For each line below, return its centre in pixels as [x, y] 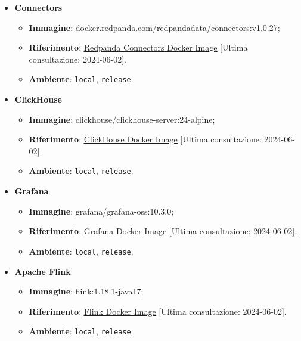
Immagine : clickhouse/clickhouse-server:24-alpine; [122, 119]
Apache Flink [43, 271]
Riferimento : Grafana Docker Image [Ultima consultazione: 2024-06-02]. [163, 231]
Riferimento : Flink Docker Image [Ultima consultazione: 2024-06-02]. [158, 311]
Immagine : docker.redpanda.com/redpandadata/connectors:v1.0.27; [154, 27]
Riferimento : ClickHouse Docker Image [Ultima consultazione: [145, 139]
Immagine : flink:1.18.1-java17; [86, 291]
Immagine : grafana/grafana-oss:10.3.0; [101, 211]
